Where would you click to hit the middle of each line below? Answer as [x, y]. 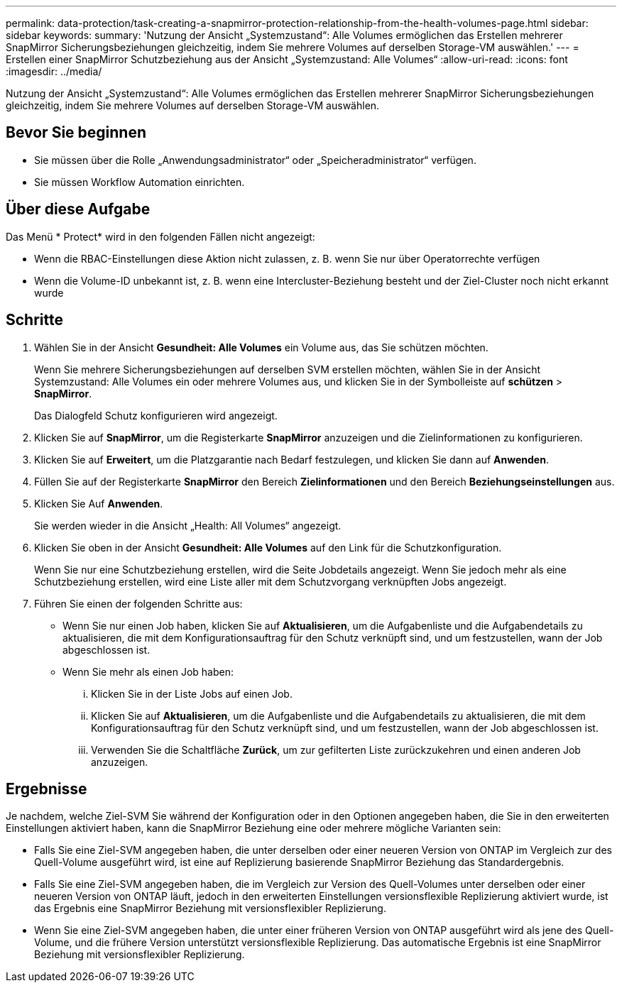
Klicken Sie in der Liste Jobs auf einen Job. [192, 693]
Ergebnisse [47, 789]
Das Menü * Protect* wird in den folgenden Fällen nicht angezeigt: [160, 236]
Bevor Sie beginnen [76, 133]
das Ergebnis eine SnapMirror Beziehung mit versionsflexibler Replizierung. [210, 909]
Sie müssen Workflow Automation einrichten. [140, 182]
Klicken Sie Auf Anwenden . [99, 503]
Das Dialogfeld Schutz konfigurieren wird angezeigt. [156, 415]
